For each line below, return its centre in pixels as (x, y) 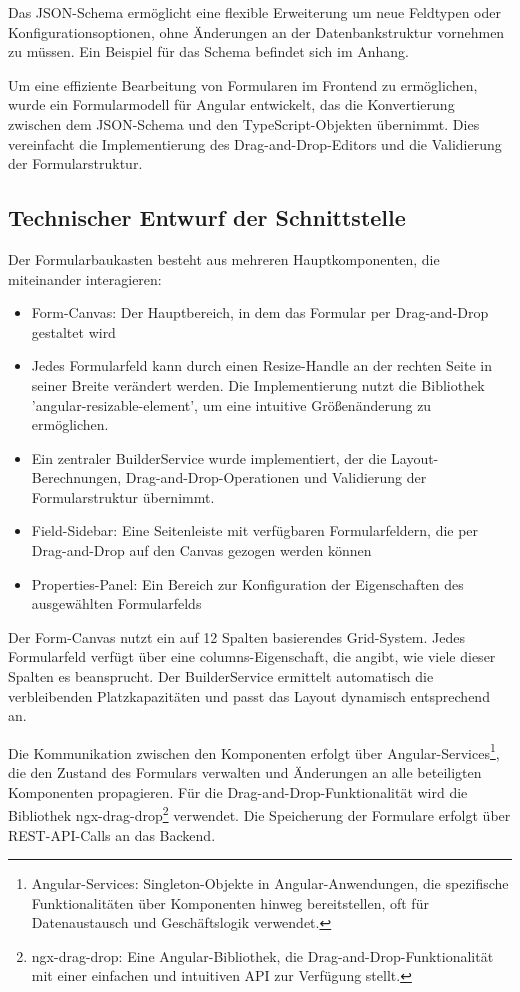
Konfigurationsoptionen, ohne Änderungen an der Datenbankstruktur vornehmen (256, 31)
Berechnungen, (76, 477)
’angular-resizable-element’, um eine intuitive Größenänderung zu (231, 404)
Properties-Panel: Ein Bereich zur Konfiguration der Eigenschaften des (247, 583)
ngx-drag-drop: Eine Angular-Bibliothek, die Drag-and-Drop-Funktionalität (262, 955)
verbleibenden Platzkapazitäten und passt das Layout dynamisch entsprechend (249, 695)
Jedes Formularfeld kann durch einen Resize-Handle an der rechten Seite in (262, 365)
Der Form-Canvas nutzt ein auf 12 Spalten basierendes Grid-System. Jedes (236, 636)
